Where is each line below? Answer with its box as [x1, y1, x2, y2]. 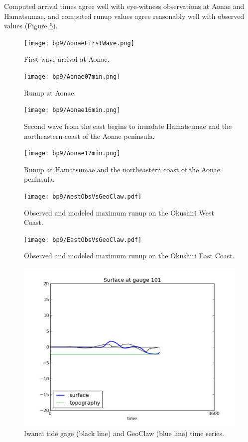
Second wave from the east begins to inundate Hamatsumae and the [24, 120, 232, 131]
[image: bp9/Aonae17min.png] [24, 150, 121, 157]
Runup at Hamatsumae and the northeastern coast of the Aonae [24, 164, 221, 174]
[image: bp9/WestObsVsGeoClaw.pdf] [24, 193, 142, 200]
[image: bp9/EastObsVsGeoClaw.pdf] [24, 236, 142, 243]
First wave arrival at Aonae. [24, 54, 110, 64]
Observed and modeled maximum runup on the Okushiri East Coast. [24, 250, 235, 261]
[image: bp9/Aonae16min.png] [24, 107, 121, 114]
